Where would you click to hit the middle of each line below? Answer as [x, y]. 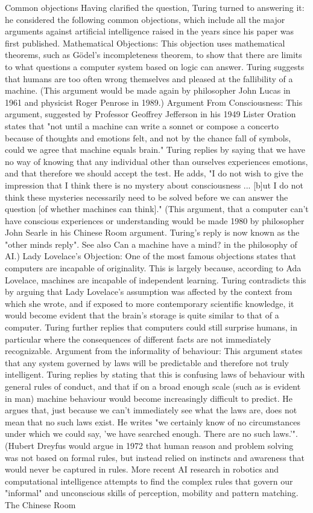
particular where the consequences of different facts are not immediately [138, 339]
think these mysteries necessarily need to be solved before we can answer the [147, 197]
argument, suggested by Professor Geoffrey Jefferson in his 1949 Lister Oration [150, 114]
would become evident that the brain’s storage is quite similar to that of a [142, 315]
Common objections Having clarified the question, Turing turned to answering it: [155, 7]
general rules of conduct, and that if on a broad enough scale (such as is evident [153, 386]
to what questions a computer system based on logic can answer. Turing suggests [155, 66]
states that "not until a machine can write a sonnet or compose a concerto [142, 125]
